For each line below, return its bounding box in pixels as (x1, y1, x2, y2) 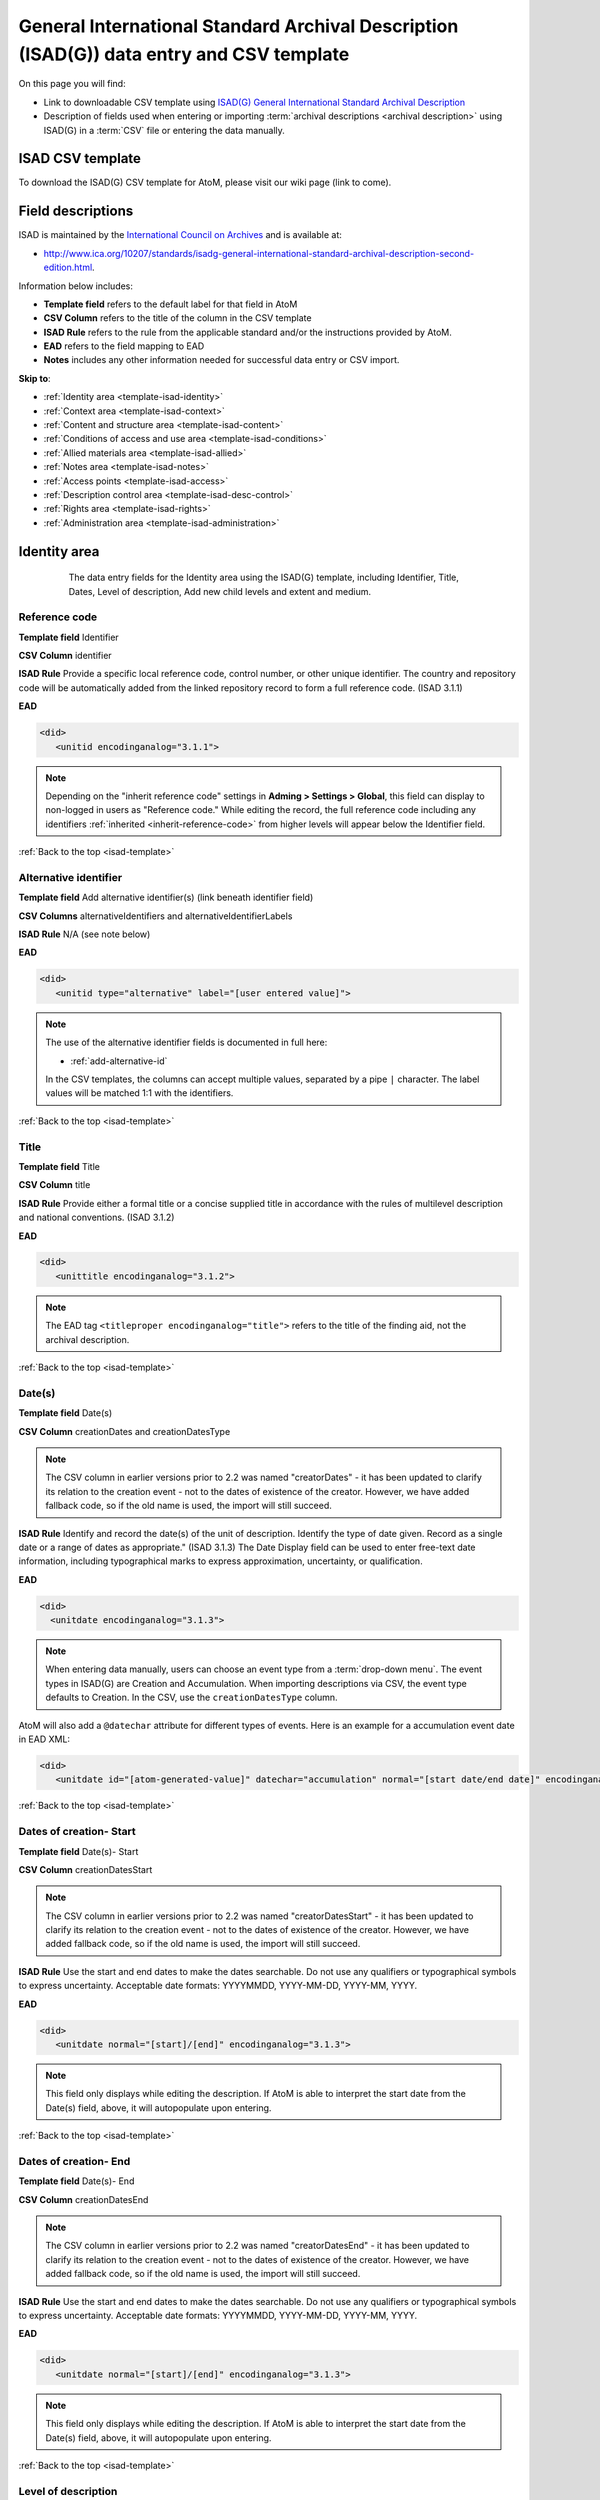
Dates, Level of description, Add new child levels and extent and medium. (68, 585, 372, 597)
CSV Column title (18, 1179, 91, 1191)
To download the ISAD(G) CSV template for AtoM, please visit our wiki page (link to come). (18, 176, 392, 189)
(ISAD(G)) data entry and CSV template (18, 43, 350, 65)
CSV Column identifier (18, 650, 112, 662)
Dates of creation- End (18, 2154, 131, 2168)
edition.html (43, 261, 93, 274)
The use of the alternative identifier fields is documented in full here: (45, 1036, 328, 1049)
